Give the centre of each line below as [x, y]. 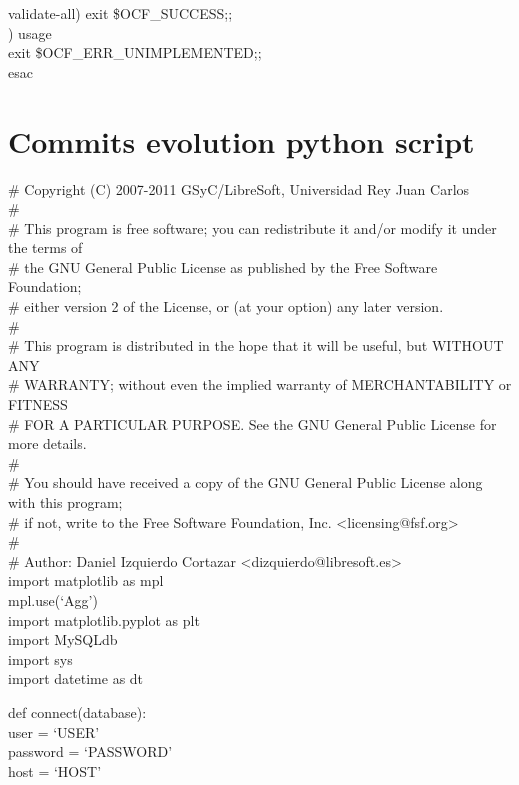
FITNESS [38, 404]
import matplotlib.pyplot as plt [104, 619]
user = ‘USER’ [54, 731]
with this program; [65, 502]
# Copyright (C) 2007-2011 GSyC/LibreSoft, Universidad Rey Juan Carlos [239, 188]
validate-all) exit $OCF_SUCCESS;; [120, 13]
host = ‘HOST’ [55, 770]
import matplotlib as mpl [86, 580]
